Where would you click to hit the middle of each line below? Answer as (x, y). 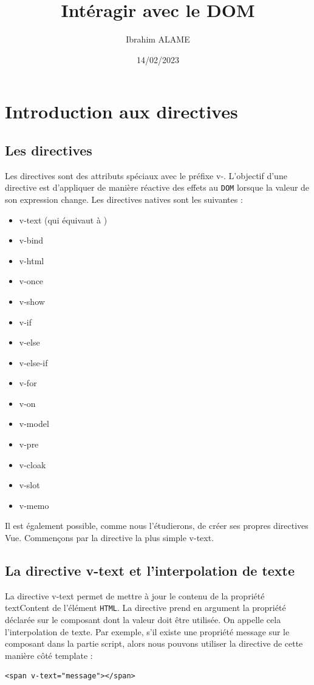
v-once (31, 281)
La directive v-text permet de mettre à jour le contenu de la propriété (135, 595)
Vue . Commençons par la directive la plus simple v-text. (110, 538)
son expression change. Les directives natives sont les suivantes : (124, 199)
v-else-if (33, 362)
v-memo (34, 505)
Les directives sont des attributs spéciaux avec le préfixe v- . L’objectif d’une (146, 175)
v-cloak (32, 464)
